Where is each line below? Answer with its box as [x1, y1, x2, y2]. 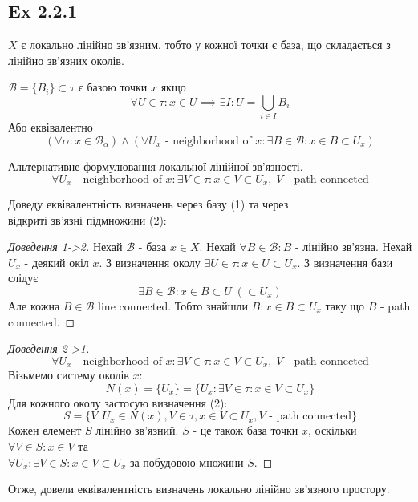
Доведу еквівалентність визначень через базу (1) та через [8, 195, 289, 212]
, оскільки [307, 422, 357, 439]
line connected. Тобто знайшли [98, 297, 248, 314]
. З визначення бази [297, 253, 393, 270]
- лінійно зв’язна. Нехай [294, 238, 412, 255]
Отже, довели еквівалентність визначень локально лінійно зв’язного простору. [8, 480, 390, 497]
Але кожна [8, 297, 60, 314]
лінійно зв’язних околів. [8, 51, 124, 68]
